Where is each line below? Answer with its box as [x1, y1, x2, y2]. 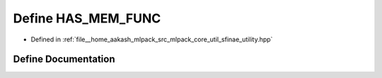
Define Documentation [13, 53, 115, 65]
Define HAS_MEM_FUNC [13, 11, 161, 26]
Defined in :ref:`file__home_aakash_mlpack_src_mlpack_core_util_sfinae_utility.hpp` [30, 35, 273, 44]
